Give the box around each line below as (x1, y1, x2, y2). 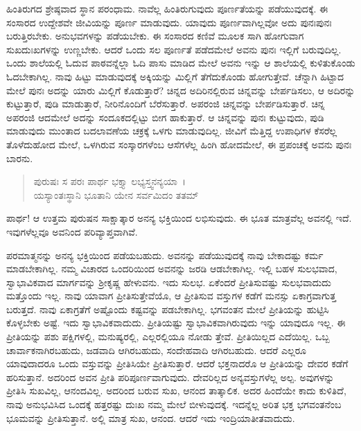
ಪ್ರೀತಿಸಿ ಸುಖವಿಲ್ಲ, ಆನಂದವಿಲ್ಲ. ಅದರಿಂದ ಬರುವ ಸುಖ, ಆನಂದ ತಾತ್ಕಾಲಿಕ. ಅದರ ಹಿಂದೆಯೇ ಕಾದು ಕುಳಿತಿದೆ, (6, 383, 346, 398)
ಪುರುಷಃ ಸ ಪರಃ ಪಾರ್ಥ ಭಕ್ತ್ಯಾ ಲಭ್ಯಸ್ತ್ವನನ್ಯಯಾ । (33, 174, 186, 188)
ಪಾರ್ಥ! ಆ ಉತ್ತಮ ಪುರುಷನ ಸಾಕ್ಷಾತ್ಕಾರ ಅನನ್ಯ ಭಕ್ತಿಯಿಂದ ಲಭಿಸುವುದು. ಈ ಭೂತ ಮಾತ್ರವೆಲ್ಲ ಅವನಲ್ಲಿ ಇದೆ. (6, 211, 352, 225)
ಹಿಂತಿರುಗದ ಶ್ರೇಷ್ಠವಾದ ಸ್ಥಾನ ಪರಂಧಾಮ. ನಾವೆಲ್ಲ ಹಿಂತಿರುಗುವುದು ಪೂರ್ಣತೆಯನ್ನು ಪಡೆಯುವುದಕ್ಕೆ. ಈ (6, 1, 328, 15)
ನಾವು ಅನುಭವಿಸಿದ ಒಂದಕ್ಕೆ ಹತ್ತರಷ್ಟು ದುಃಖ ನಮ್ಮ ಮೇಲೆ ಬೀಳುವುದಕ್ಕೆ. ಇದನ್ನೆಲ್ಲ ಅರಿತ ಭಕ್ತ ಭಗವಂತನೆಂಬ (6, 397, 342, 412)
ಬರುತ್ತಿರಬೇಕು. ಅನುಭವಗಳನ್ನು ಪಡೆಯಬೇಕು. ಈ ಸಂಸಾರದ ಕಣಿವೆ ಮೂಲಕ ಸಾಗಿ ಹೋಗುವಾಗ (6, 28, 304, 43)
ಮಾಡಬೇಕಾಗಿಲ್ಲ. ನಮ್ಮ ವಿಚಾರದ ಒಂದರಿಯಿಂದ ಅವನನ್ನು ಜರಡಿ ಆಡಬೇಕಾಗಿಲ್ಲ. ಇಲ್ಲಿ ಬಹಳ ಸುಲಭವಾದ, (6, 261, 337, 276)
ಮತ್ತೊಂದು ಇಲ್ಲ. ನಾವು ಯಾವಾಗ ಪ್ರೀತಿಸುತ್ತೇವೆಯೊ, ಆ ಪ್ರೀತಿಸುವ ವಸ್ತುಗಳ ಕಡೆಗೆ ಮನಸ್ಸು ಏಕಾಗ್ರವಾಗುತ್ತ (6, 288, 336, 303)
